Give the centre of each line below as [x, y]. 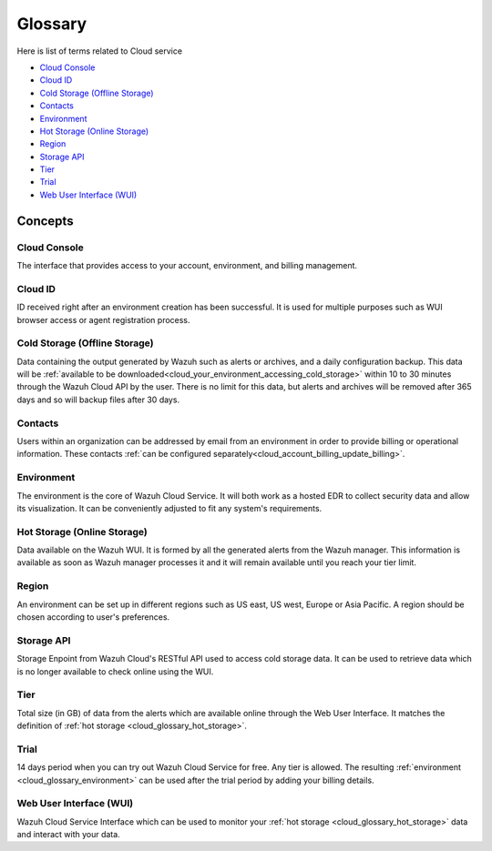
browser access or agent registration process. [103, 319]
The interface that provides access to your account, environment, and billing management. [187, 265]
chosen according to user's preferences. [93, 617]
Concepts [45, 221]
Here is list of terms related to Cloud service [99, 51]
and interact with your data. [68, 835]
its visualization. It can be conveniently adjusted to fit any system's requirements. [169, 508]
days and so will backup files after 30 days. [98, 400]
